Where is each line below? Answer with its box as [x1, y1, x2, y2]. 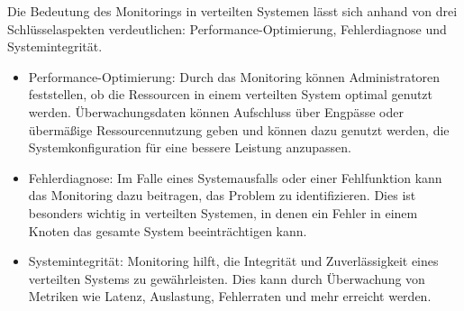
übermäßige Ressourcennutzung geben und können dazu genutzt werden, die [28, 120, 450, 139]
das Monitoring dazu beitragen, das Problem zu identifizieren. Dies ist [28, 186, 416, 205]
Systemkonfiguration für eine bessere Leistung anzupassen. [28, 138, 351, 157]
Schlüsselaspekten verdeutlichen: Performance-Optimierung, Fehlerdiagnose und [7, 19, 447, 38]
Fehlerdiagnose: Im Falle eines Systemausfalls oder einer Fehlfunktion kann [28, 168, 442, 187]
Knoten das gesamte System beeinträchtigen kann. [28, 221, 307, 240]
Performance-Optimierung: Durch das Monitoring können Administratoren [28, 67, 441, 86]
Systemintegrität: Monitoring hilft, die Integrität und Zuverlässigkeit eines [28, 252, 439, 270]
